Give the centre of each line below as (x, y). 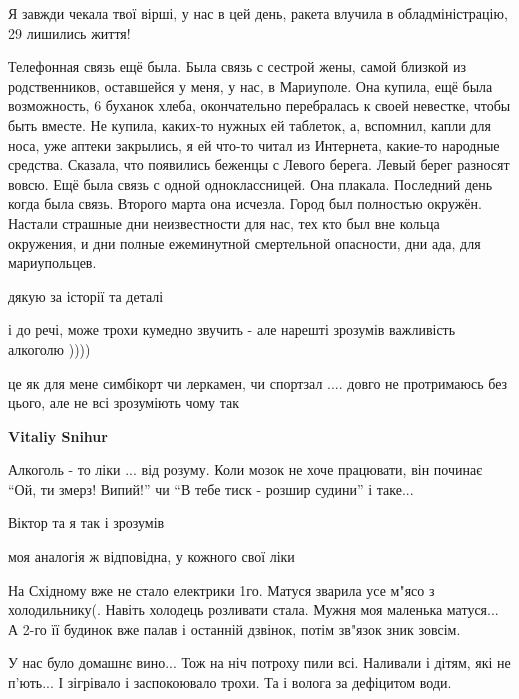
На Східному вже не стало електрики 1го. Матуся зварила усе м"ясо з (221, 589)
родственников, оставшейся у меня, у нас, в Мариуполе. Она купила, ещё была (250, 85)
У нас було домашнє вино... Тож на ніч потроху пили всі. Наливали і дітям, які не (259, 662)
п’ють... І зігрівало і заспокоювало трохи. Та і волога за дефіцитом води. (230, 682)
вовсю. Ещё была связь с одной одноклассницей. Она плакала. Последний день (250, 183)
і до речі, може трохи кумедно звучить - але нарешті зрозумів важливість (232, 329)
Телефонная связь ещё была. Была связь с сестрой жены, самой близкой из (237, 66)
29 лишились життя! (69, 32)
